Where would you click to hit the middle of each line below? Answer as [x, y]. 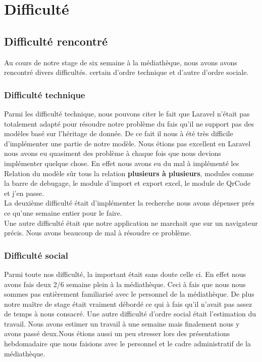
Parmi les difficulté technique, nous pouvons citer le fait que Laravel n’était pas [127, 113]
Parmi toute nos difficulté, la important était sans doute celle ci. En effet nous [125, 274]
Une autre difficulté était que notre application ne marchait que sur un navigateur [131, 223]
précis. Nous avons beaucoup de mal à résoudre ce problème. [98, 233]
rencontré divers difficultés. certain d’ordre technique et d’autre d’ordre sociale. [126, 72]
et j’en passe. [24, 193]
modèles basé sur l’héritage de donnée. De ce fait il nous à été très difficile [119, 133]
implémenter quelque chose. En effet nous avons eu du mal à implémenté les [122, 163]
